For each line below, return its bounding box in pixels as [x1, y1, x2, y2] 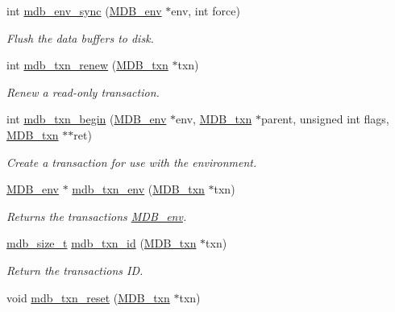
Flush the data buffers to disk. [6, 29, 154, 46]
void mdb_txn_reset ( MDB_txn [6, 289, 170, 306]
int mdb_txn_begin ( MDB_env [6, 110, 167, 127]
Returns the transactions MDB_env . [6, 207, 187, 224]
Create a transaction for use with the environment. [6, 153, 257, 170]
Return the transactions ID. [6, 261, 143, 278]
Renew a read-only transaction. [6, 83, 160, 100]
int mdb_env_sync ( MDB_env [6, 2, 162, 19]
